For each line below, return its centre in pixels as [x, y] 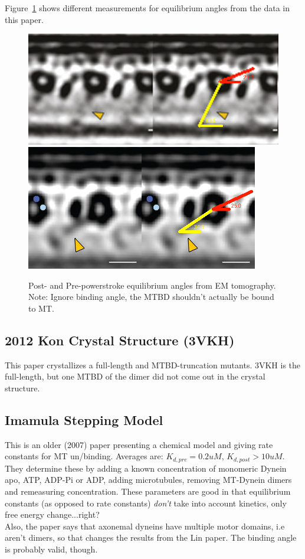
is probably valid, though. [51, 549]
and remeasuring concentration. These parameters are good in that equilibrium [148, 491]
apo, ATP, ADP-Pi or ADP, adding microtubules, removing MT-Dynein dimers [148, 480]
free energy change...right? [52, 514]
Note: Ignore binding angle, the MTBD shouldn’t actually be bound [151, 297]
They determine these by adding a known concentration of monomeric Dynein [146, 468]
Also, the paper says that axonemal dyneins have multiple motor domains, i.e [145, 526]
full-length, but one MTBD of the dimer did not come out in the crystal [135, 376]
